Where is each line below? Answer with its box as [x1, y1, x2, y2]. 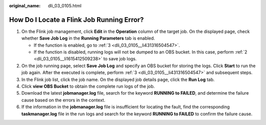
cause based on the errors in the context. [21, 97, 105, 103]
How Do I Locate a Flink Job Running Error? [9, 15, 144, 24]
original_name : [9, 3, 41, 8]
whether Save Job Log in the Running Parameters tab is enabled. [21, 35, 155, 41]
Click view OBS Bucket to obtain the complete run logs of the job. [21, 83, 155, 89]
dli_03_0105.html [48, 3, 82, 8]
